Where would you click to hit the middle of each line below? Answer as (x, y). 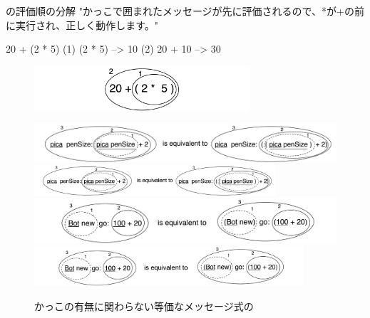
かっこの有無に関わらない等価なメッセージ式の (144, 306)
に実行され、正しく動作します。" (82, 25)
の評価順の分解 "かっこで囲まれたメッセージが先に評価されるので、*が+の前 (185, 11)
